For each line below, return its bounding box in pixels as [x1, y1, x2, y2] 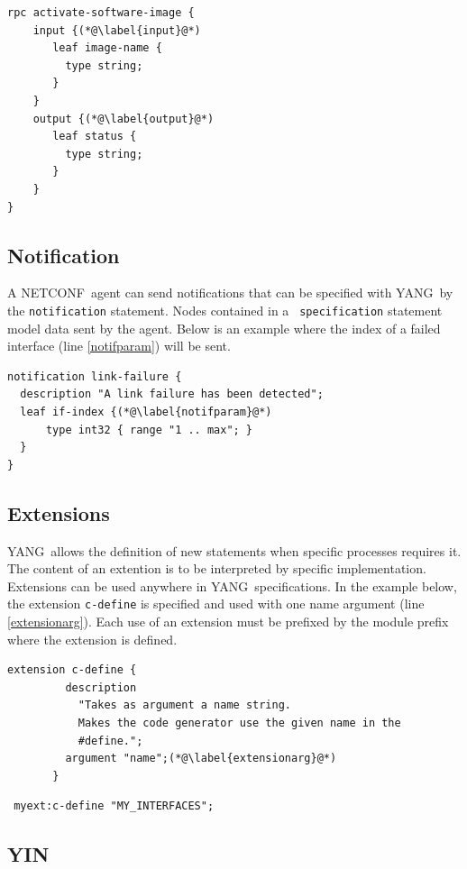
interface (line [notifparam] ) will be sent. [7, 336, 231, 355]
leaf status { [52, 130, 137, 143]
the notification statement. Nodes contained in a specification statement [7, 300, 443, 319]
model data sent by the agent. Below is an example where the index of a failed [7, 318, 441, 337]
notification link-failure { [7, 370, 182, 383]
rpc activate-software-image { [7, 6, 195, 19]
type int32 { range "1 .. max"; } [45, 423, 253, 436]
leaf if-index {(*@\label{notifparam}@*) [20, 405, 272, 418]
